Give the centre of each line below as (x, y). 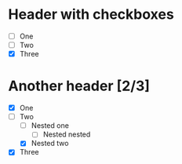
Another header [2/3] (79, 86)
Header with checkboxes (91, 15)
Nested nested (67, 134)
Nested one (50, 126)
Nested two (50, 144)
